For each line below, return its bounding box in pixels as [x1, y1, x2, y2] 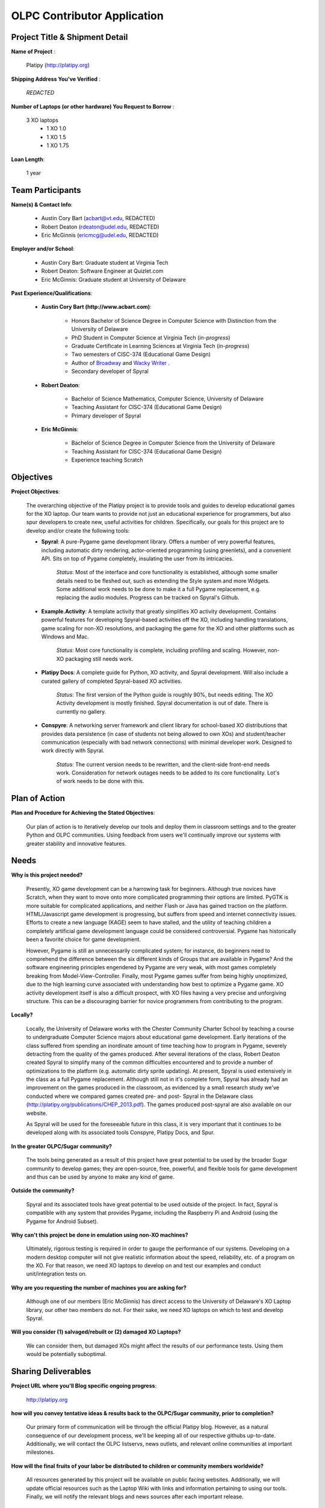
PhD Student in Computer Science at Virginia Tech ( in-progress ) [71, 334, 231, 341]
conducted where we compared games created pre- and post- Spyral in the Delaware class [26, 1092, 253, 1100]
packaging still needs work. [65, 655, 134, 662]
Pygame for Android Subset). [26, 1217, 99, 1224]
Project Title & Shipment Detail [11, 32, 128, 42]
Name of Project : [11, 48, 56, 55]
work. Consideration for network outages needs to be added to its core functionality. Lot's [56, 769, 280, 776]
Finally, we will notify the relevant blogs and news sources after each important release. [26, 1493, 244, 1500]
